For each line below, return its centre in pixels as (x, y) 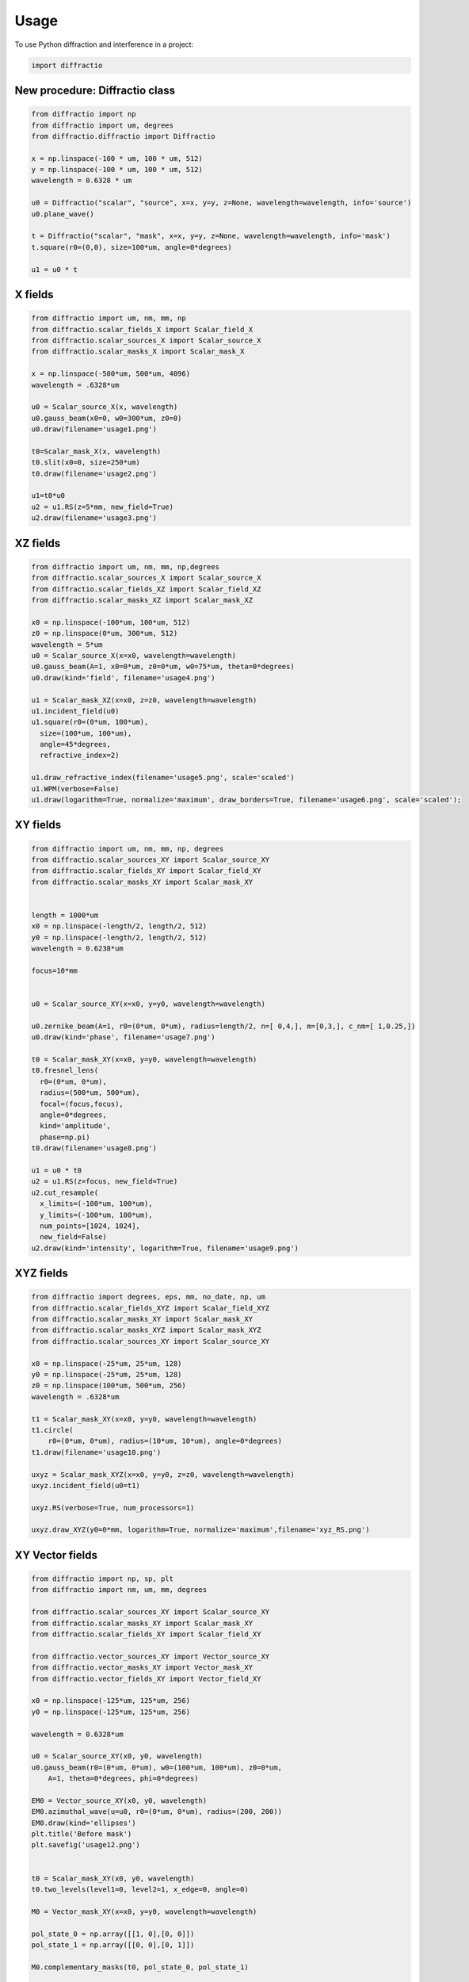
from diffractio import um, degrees (103, 125)
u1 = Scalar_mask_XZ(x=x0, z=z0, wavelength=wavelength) (144, 700)
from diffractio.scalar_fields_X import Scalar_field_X (142, 329)
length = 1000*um (65, 915)
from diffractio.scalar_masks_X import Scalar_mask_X (138, 352)
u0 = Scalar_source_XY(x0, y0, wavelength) (117, 1756)
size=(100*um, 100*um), (86, 733)
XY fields (38, 825)
